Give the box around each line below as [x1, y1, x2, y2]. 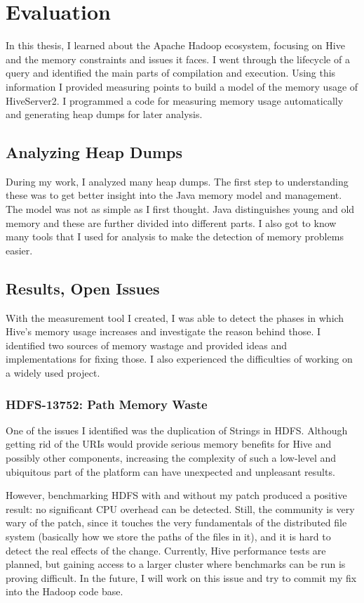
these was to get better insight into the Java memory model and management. [6, 188, 342, 202]
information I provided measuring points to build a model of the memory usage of [6, 79, 358, 93]
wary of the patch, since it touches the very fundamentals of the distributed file [6, 515, 347, 530]
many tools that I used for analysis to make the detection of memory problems [6, 229, 344, 244]
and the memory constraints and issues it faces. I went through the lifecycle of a [6, 51, 350, 66]
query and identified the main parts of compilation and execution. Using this [6, 65, 336, 80]
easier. [6, 242, 33, 257]
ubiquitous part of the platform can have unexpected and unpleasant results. [6, 464, 335, 479]
